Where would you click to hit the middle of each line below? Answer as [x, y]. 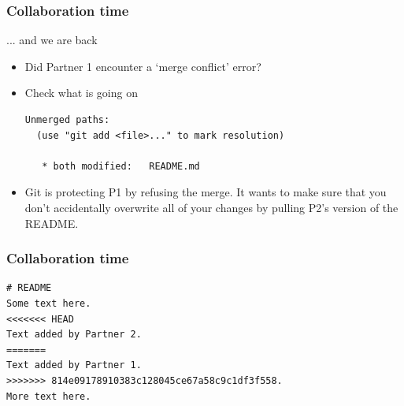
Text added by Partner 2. [74, 335]
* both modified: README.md [121, 166]
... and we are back [52, 40]
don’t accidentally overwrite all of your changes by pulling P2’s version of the [211, 207]
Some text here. [49, 303]
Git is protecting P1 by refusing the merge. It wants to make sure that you [206, 192]
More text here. [49, 396]
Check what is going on [81, 93]
